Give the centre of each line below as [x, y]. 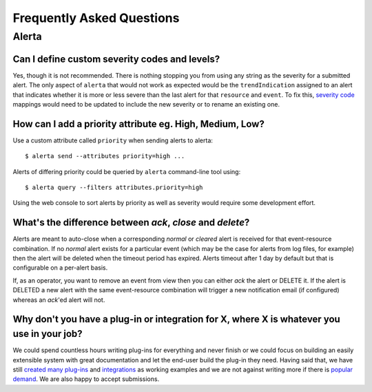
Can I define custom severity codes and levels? [116, 59]
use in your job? [48, 334]
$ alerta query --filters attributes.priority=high [114, 187]
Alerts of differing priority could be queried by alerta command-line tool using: [127, 171]
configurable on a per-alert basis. [60, 268]
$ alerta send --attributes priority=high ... [105, 156]
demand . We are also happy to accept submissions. [86, 379]
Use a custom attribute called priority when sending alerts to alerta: [113, 140]
